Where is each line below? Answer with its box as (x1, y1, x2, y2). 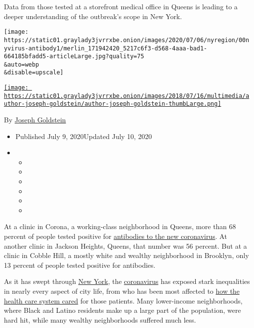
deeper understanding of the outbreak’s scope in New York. (4, 11, 182, 21)
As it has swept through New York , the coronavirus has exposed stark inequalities (4, 276, 250, 286)
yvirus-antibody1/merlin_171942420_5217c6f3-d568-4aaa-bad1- (4, 45, 208, 52)
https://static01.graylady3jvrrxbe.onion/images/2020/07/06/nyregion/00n (4, 36, 250, 44)
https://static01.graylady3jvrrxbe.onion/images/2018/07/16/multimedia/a (4, 92, 250, 99)
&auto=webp (4, 61, 39, 68)
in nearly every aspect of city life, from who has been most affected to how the (4, 286, 240, 296)
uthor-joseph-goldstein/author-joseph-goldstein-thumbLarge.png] (4, 100, 221, 108)
